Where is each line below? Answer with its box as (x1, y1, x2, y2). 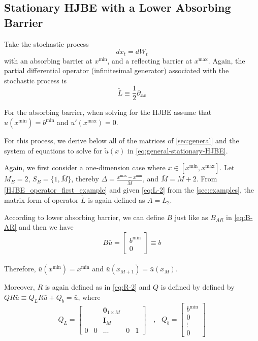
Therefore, (4, 263, 36, 274)
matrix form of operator (4, 195, 79, 205)
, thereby (71, 173, 99, 184)
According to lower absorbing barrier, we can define (4, 211, 165, 222)
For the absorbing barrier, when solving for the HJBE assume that (4, 107, 212, 117)
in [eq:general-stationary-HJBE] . (127, 145, 228, 156)
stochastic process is (4, 75, 67, 85)
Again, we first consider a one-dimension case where (4, 162, 166, 173)
